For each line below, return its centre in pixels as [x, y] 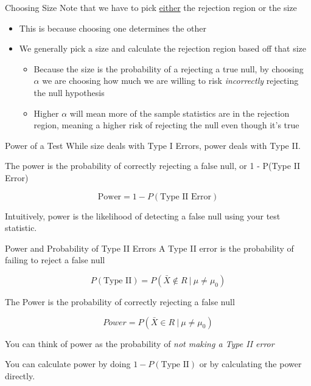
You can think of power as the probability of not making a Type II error [140, 343]
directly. [20, 375]
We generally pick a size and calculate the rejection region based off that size [163, 48]
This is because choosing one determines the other [113, 28]
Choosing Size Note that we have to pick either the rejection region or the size [151, 7]
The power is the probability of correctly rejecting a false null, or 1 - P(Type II [153, 166]
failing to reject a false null [55, 260]
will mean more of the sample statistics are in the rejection [180, 113]
